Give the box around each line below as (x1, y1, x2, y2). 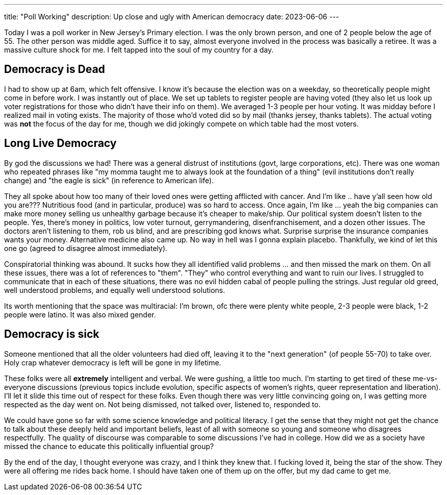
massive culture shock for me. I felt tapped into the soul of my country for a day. (4, 45, 274, 54)
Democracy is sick (4, 328, 100, 341)
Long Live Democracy (4, 137, 117, 150)
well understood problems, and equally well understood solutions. (4, 285, 225, 294)
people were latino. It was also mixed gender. (4, 310, 156, 319)
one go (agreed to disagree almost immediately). (4, 243, 167, 253)
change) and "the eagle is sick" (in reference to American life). (4, 176, 214, 185)
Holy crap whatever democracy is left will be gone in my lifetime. (4, 358, 221, 367)
